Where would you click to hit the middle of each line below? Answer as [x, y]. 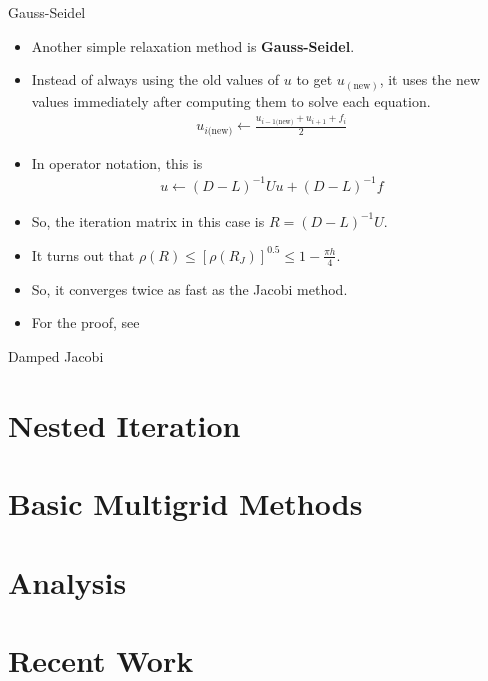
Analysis [67, 581]
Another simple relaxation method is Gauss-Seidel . [193, 45]
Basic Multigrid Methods [185, 503]
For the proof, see [85, 322]
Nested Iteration [124, 424]
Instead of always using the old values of [155, 79]
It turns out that [83, 254]
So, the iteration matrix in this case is [148, 220]
